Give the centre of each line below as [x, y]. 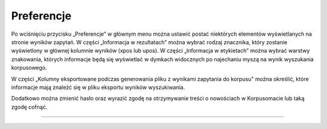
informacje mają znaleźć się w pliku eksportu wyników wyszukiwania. [98, 87]
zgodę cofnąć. [29, 107]
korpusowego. [29, 68]
